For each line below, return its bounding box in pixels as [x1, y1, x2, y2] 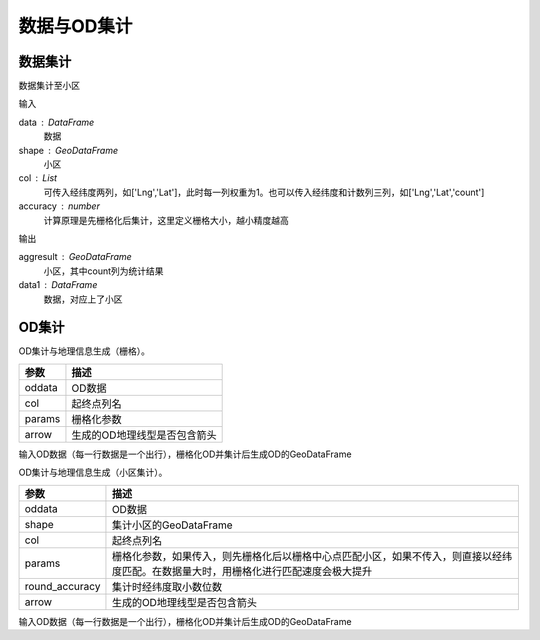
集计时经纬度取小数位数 [111, 580, 223, 594]
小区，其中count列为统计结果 [43, 265, 164, 277]
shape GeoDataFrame [18, 144, 119, 156]
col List [18, 172, 58, 184]
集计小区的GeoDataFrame [111, 518, 234, 532]
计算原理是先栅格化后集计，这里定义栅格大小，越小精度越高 [43, 214, 289, 226]
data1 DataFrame [18, 279, 98, 291]
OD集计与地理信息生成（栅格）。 [18, 345, 150, 357]
